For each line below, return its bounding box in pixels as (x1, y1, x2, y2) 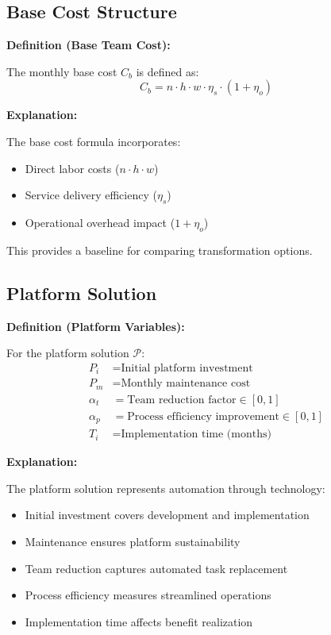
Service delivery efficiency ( (25, 187, 157, 203)
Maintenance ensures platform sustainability (25, 533, 241, 550)
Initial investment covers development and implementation (25, 506, 310, 523)
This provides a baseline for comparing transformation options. (6, 241, 313, 258)
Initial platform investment (121, 362, 253, 374)
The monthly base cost (6, 63, 117, 79)
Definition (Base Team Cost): (6, 37, 171, 53)
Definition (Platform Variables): (6, 317, 185, 334)
